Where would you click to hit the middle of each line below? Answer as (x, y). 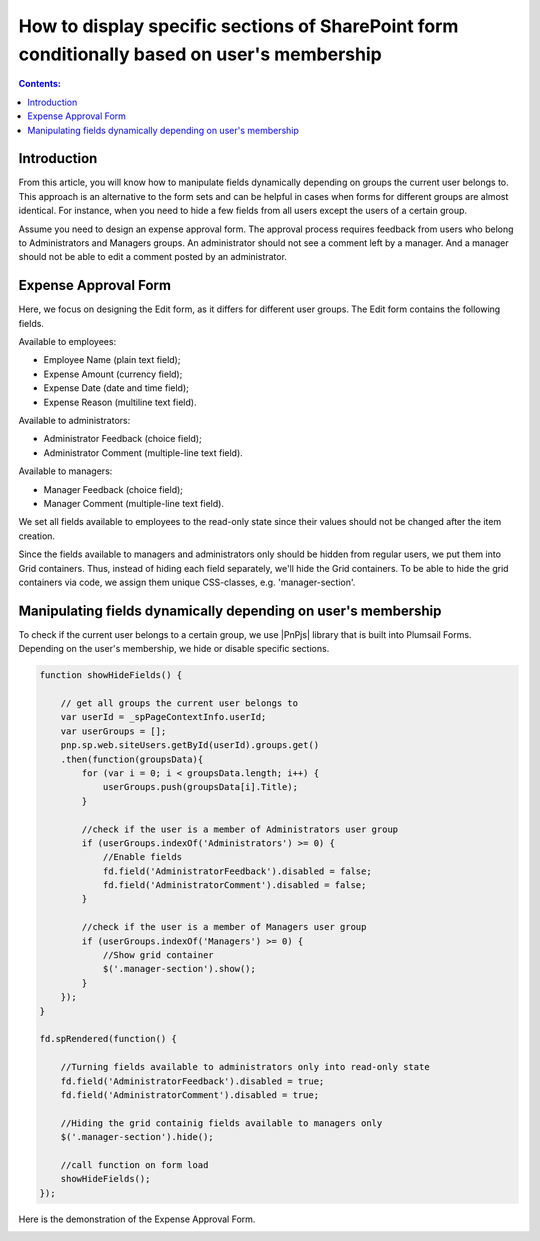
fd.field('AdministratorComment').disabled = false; (234, 885)
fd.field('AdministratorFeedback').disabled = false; (237, 871)
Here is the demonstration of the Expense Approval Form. (137, 1219)
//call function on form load (134, 1164)
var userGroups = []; (113, 731)
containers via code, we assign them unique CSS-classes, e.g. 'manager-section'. (187, 582)
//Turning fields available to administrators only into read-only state (245, 1067)
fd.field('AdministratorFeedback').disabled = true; (192, 1081)
